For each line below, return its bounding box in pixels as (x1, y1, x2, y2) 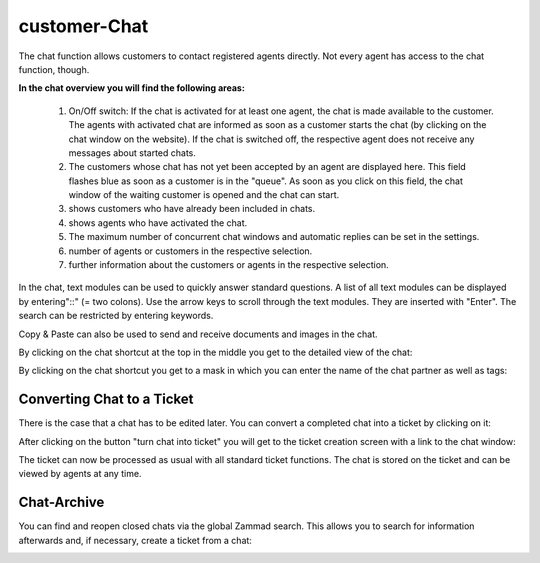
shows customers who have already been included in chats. (68, 203, 315, 215)
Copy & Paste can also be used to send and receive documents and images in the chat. (18, 328, 379, 340)
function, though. (18, 63, 90, 75)
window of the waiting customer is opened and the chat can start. (68, 189, 340, 201)
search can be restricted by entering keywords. (18, 310, 214, 322)
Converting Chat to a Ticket (18, 391, 194, 408)
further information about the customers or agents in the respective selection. (68, 259, 389, 271)
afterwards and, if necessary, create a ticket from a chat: (18, 534, 252, 546)
